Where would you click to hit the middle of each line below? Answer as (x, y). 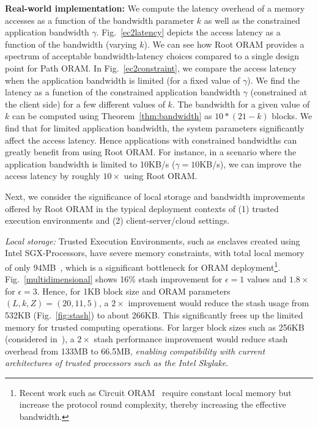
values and (267, 279)
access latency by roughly (53, 176)
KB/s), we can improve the (250, 163)
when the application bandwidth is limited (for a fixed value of (123, 80)
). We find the (273, 80)
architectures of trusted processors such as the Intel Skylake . (117, 363)
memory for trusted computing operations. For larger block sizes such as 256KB (155, 327)
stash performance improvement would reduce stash (191, 339)
